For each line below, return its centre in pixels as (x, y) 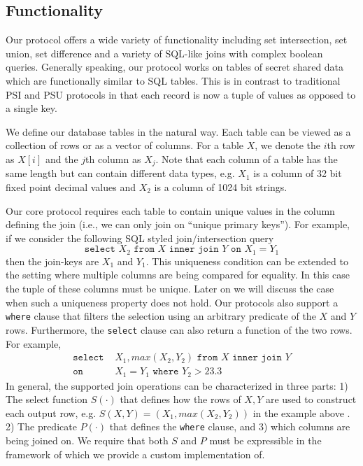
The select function (47, 399)
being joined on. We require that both (87, 440)
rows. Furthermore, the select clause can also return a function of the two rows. (179, 329)
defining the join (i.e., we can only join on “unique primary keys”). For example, (178, 224)
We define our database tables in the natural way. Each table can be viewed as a (178, 131)
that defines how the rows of (180, 399)
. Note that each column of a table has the (247, 158)
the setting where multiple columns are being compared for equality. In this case (178, 275)
